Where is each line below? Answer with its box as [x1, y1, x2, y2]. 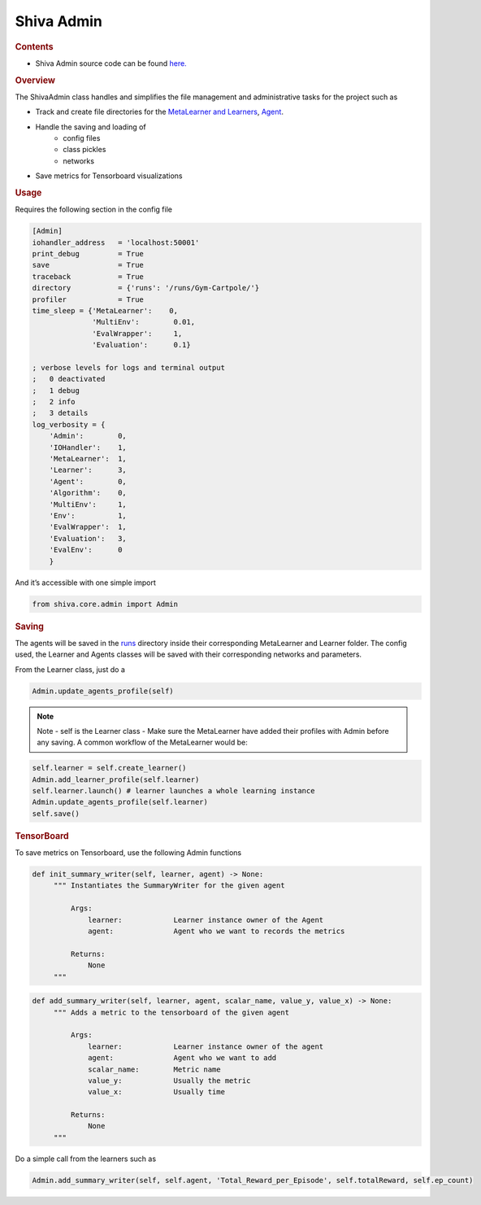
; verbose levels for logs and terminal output [32, 363, 225, 372]
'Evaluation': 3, [49, 534, 128, 543]
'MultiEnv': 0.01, [92, 317, 195, 327]
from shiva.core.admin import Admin [32, 599, 179, 609]
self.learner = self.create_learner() [32, 763, 187, 773]
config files [63, 133, 101, 143]
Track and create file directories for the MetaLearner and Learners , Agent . [35, 107, 284, 117]
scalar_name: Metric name [88, 1064, 221, 1074]
